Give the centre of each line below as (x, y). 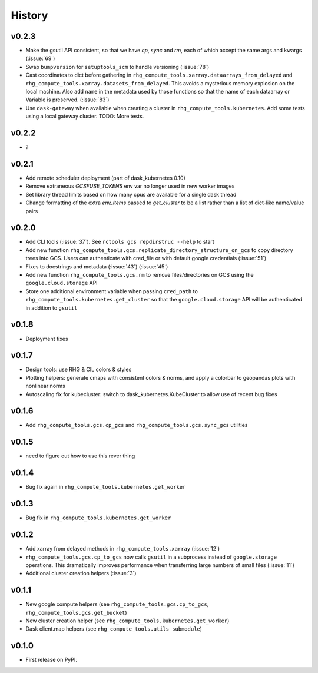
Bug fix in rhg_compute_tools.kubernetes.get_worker (98, 518)
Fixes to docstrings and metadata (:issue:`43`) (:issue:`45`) (97, 266)
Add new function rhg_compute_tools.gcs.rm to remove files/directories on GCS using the (140, 275)
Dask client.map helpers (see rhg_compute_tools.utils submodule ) (114, 629)
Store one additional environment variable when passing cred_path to (112, 291)
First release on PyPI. (52, 660)
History (29, 15)
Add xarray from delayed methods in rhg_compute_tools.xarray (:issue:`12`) (123, 549)
